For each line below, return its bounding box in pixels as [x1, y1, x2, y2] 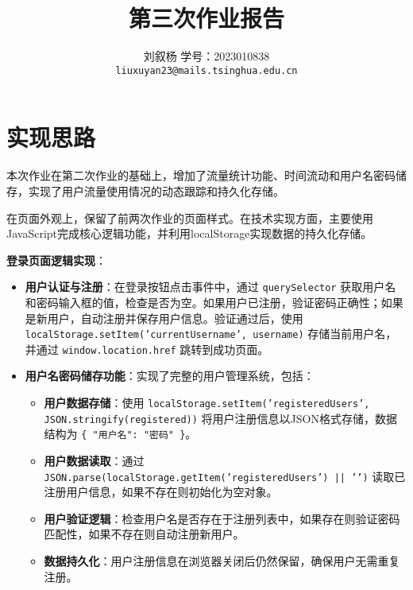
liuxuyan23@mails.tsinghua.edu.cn [115, 64, 298, 76]
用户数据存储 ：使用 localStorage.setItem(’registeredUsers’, [44, 394, 370, 411]
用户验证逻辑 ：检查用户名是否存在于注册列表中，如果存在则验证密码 [44, 510, 400, 526]
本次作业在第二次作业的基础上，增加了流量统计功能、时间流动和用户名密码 [6, 167, 396, 184]
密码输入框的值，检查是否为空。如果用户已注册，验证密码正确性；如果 [36, 293, 403, 310]
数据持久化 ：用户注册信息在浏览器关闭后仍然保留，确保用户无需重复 [44, 553, 400, 569]
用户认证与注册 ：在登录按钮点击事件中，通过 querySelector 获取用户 [25, 278, 385, 295]
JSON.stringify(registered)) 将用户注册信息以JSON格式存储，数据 [44, 410, 397, 426]
